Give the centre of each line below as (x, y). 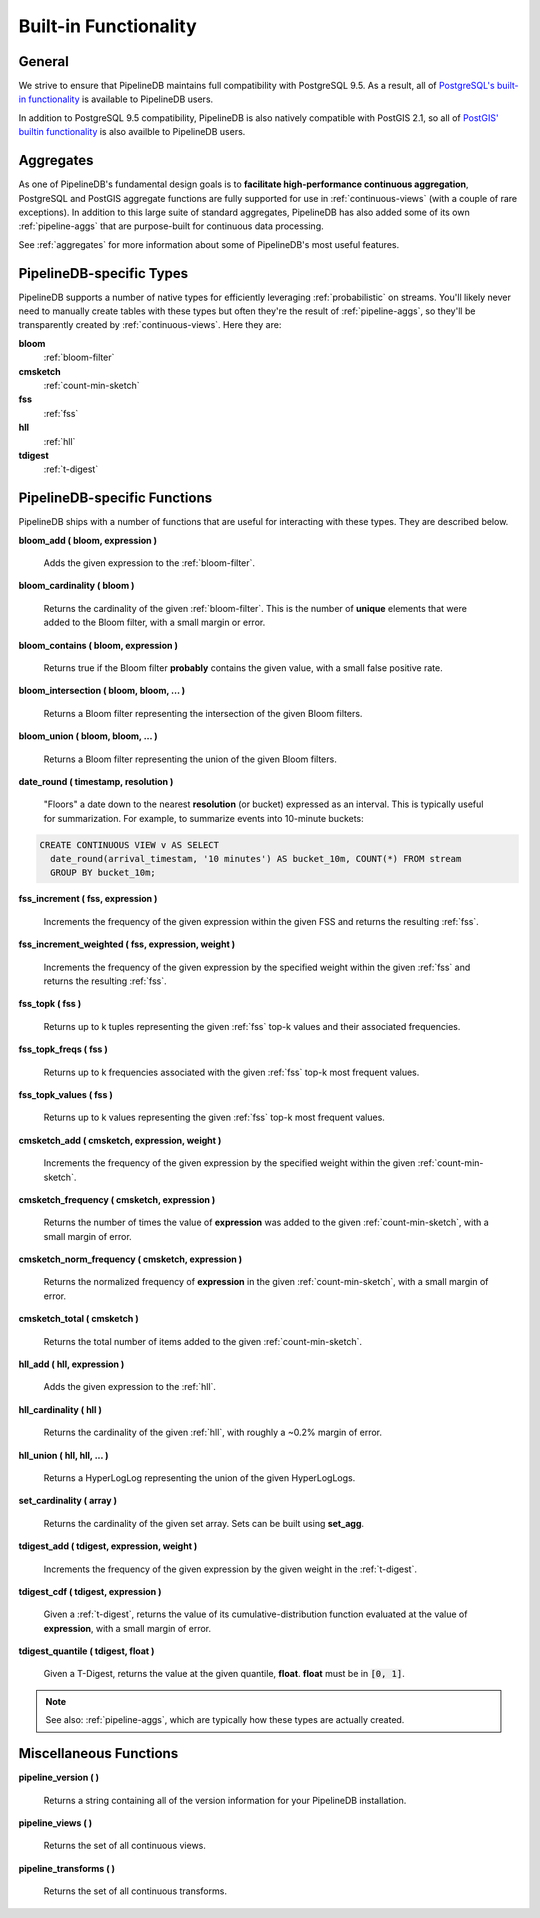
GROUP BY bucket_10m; (103, 873)
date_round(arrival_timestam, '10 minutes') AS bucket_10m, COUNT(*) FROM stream (256, 859)
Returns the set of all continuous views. (125, 1846)
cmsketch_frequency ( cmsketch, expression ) (117, 1199)
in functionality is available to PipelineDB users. (116, 99)
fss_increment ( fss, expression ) (88, 899)
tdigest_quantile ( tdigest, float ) (86, 1651)
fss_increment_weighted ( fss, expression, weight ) (127, 944)
